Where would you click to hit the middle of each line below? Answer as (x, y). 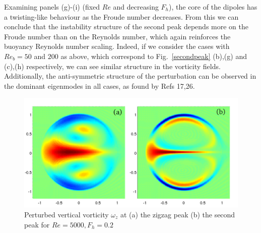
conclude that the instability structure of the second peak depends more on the (126, 26)
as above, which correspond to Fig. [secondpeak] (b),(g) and (154, 56)
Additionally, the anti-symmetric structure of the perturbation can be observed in (130, 76)
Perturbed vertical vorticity (67, 214)
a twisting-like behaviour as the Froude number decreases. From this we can (121, 16)
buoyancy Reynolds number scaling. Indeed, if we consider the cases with (117, 46)
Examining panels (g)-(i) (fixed (52, 7)
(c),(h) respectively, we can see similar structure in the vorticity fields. (112, 66)
